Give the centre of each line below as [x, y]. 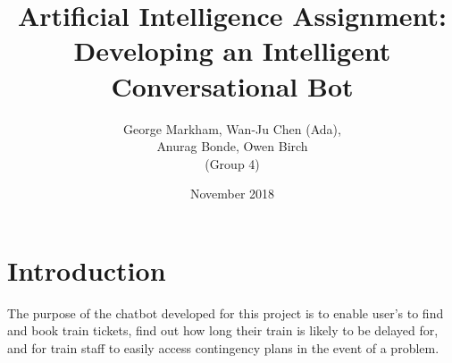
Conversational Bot [232, 85]
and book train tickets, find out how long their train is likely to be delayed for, [223, 330]
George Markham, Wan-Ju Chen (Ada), [232, 128]
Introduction [87, 270]
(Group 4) [232, 163]
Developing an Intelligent [232, 51]
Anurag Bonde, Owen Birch [232, 146]
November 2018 [232, 194]
